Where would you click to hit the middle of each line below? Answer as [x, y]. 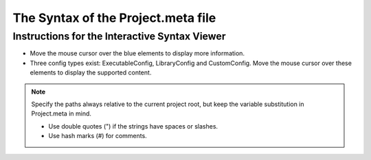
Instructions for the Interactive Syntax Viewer [119, 36]
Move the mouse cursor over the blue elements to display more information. [137, 53]
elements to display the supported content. [91, 72]
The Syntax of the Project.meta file [114, 18]
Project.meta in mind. [61, 114]
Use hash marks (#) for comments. [98, 136]
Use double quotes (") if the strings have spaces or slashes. [133, 126]
